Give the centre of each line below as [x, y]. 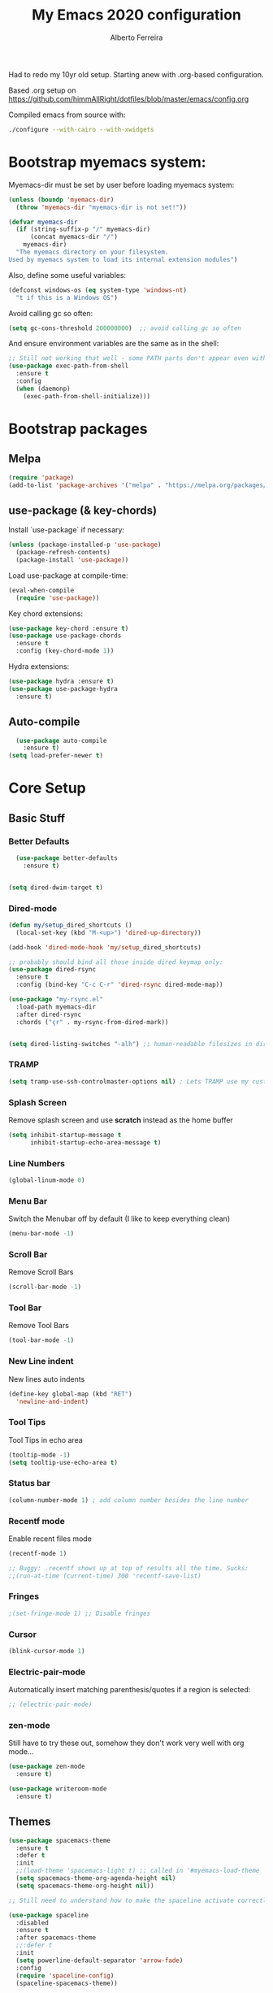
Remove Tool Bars [39, 1326]
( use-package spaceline [49, 1915]
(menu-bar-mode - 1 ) [41, 1234]
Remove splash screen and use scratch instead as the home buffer [121, 1120]
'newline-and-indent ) [52, 1401]
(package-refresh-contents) [63, 553]
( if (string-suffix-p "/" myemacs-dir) [83, 229]
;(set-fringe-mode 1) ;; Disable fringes [80, 1613]
